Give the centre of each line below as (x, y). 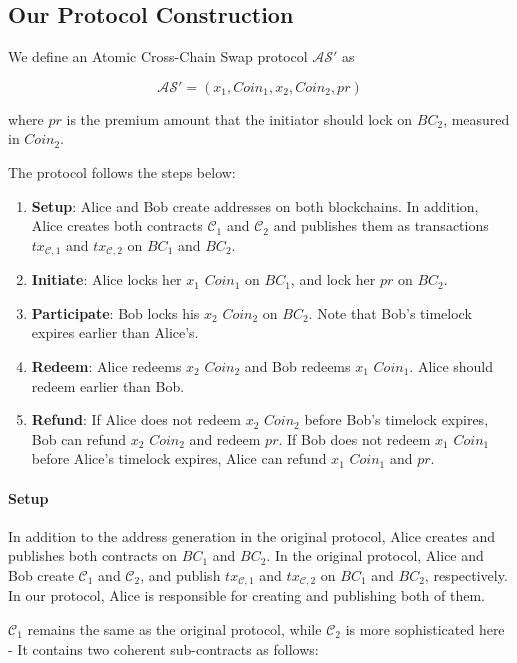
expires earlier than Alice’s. (115, 332)
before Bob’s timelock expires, (396, 419)
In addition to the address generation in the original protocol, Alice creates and (251, 535)
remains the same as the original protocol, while (174, 629)
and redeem (225, 438)
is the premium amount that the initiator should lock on (239, 118)
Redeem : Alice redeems (106, 366)
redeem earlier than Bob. (108, 385)
